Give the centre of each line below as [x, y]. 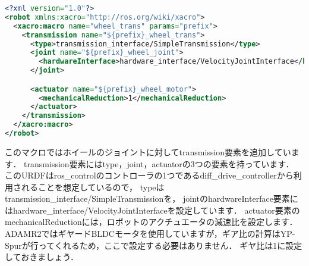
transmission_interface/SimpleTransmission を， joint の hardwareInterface [139, 198]
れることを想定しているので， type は [93, 187]
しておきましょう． [42, 257]
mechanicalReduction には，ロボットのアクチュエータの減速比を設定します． [151, 222]
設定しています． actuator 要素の [238, 210]
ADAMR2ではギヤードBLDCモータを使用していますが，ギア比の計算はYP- [150, 234]
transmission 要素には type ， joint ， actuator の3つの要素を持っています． [159, 163]
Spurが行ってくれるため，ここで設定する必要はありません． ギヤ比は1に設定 [154, 245]
